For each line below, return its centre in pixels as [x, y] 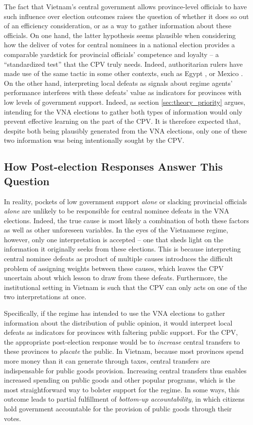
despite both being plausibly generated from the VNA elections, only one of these [126, 130]
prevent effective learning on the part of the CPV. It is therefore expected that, [122, 121]
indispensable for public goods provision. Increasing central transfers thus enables [125, 370]
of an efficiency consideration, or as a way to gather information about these [118, 26]
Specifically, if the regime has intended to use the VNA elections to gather [115, 313]
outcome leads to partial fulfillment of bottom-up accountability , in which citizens [124, 399]
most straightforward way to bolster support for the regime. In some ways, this [122, 389]
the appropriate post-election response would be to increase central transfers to [122, 341]
